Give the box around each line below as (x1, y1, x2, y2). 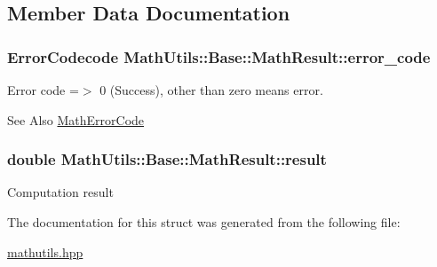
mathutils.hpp (7, 242, 83, 261)
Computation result (7, 183, 114, 201)
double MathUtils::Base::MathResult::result (7, 148, 327, 170)
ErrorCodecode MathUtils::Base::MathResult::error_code (7, 45, 431, 67)
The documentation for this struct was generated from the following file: (7, 213, 401, 231)
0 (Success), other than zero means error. (99, 81, 323, 98)
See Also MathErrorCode (7, 110, 145, 129)
